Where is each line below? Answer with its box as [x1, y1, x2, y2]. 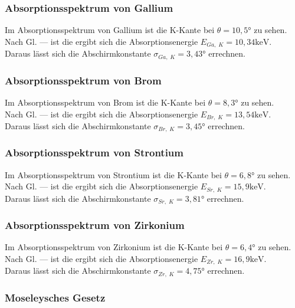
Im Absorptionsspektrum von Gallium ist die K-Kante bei [5, 24, 215, 36]
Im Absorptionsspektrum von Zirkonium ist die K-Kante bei [5, 241, 223, 253]
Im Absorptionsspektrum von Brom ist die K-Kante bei [5, 96, 206, 108]
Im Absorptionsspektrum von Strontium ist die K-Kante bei [5, 168, 222, 181]
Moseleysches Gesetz [5, 290, 106, 304]
